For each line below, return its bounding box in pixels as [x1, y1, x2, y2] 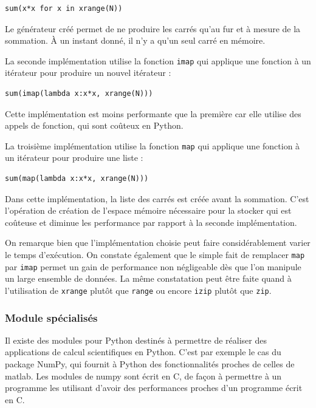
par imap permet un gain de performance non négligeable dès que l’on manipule [5, 260, 301, 273]
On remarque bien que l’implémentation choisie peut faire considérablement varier [5, 236, 311, 249]
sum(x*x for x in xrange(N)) [5, 4, 123, 13]
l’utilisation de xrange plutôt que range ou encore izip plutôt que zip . [5, 284, 272, 296]
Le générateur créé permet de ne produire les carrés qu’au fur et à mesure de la [5, 22, 301, 35]
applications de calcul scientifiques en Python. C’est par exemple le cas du [5, 345, 281, 358]
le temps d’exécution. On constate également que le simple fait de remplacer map [5, 248, 305, 261]
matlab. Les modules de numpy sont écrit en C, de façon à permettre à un [5, 369, 282, 382]
